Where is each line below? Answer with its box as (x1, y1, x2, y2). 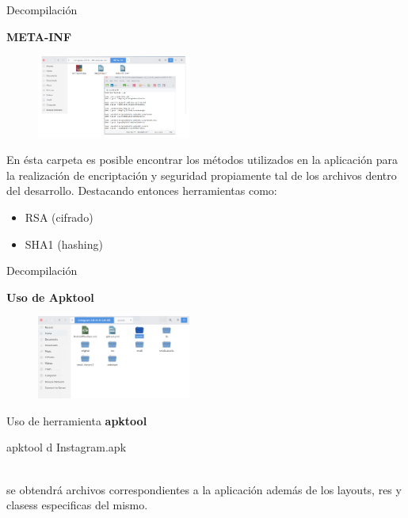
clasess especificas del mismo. (6, 497, 148, 513)
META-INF (6, 28, 72, 44)
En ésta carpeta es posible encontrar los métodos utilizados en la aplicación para (6, 151, 398, 168)
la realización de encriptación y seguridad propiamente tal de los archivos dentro (6, 166, 397, 183)
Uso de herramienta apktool (6, 412, 147, 428)
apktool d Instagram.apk (6, 439, 127, 455)
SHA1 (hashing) (25, 235, 103, 252)
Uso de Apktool (6, 288, 94, 305)
